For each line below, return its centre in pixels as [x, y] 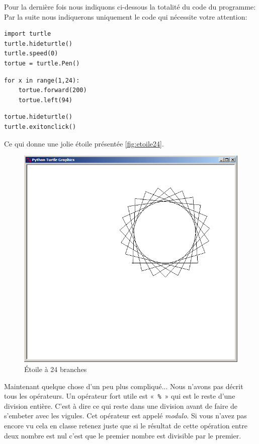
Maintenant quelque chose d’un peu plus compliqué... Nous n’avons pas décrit [124, 386]
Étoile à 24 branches [56, 369]
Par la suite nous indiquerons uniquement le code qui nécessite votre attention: [126, 16]
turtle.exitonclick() [40, 127]
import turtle [28, 34]
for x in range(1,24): [42, 80]
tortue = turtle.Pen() [42, 63]
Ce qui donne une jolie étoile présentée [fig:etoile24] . [84, 143]
